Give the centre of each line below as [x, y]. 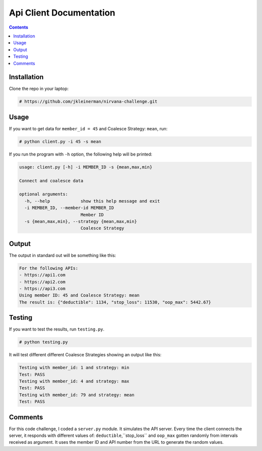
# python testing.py [43, 342]
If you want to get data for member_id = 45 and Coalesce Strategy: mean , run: [88, 128]
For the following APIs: [49, 268]
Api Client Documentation [62, 13]
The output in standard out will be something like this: [63, 255]
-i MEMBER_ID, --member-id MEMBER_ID [69, 208]
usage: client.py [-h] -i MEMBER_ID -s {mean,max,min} [86, 167]
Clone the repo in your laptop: [39, 89]
